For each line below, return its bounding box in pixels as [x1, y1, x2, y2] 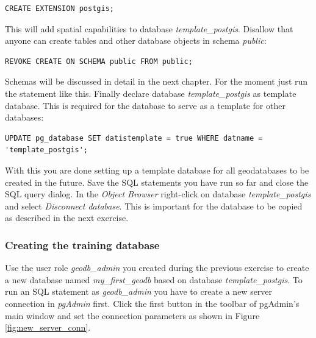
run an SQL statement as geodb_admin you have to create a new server [5, 285, 273, 298]
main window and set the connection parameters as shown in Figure [5, 309, 260, 322]
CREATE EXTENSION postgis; [5, 4, 114, 13]
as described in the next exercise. [5, 211, 129, 224]
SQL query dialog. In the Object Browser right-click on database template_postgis [5, 188, 311, 200]
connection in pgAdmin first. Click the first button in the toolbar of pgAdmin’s [5, 297, 300, 309]
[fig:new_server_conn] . [5, 321, 91, 334]
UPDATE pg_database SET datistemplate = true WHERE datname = [5, 133, 263, 143]
